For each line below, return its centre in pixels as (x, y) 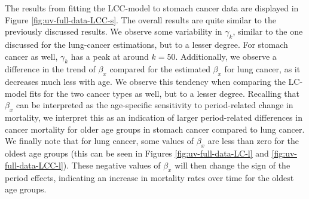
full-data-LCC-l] (34, 165)
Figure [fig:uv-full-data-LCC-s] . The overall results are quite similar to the (140, 19)
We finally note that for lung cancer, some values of (100, 141)
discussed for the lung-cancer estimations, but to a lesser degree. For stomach (146, 44)
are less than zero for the (253, 141)
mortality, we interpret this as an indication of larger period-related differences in (154, 117)
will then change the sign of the (232, 165)
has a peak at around (110, 56)
